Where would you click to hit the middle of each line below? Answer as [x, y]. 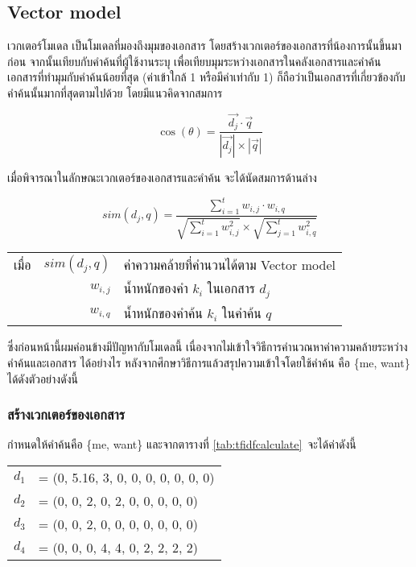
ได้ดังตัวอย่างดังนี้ [43, 378]
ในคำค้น [241, 313]
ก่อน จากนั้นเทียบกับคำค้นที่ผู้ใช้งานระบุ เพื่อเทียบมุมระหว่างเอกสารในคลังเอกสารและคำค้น [194, 61]
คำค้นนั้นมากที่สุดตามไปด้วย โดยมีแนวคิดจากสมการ [115, 92]
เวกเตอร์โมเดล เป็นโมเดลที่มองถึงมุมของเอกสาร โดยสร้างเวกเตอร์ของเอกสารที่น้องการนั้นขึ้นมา [205, 46]
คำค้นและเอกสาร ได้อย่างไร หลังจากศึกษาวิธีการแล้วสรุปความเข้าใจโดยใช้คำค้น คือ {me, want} [209, 362]
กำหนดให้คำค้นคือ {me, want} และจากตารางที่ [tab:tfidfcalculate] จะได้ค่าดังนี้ [182, 444]
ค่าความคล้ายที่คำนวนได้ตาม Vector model [229, 264]
